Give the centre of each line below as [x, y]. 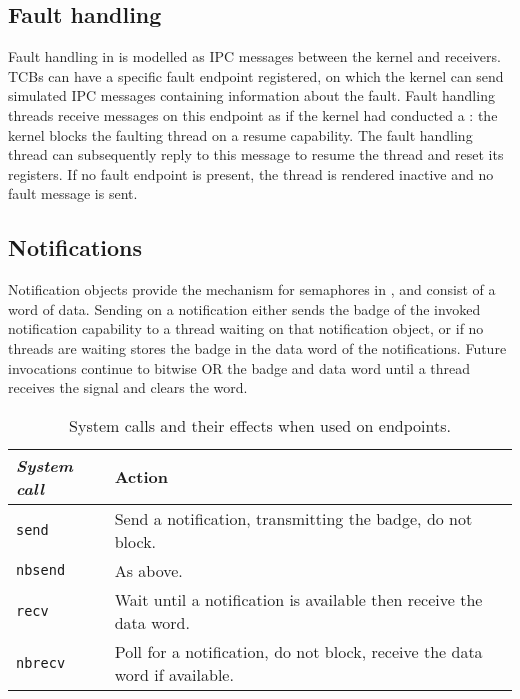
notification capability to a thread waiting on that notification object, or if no [246, 328]
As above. [148, 570]
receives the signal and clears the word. [128, 387]
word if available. [174, 674]
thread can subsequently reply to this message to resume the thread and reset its [256, 154]
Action [141, 477]
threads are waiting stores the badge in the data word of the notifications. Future [257, 347]
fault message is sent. [73, 193]
